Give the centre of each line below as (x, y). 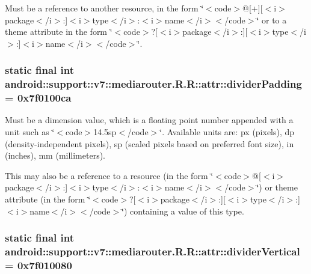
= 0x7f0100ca (38, 98)
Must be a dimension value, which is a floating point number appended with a (149, 120)
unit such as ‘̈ (30, 132)
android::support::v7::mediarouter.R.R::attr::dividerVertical (152, 251)
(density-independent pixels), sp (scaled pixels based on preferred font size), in (149, 143)
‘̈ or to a (272, 20)
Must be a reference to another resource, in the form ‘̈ (104, 8)
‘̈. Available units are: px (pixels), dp (227, 132)
